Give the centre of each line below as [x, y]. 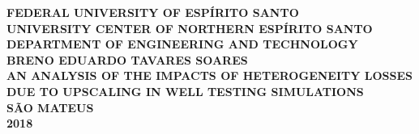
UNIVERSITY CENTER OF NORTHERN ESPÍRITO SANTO [190, 28]
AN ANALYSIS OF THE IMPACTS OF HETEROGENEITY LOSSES [209, 75]
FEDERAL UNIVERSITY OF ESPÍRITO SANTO [153, 12]
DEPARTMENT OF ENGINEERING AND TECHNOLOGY [182, 44]
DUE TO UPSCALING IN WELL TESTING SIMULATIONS [185, 91]
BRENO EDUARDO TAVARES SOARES [127, 59]
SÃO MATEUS [50, 107]
